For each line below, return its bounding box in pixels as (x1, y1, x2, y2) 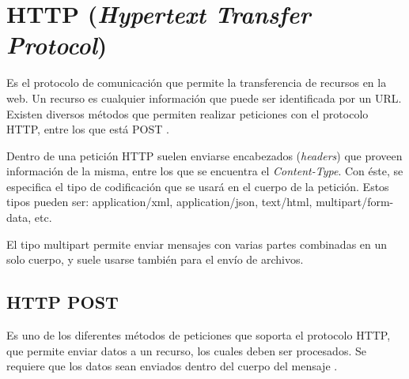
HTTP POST (6, 290, 119, 314)
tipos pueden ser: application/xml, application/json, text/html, (6, 193, 312, 210)
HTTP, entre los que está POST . (6, 121, 169, 137)
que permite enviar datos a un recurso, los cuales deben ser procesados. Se (6, 342, 366, 358)
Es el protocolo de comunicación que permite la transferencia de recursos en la (6, 74, 387, 91)
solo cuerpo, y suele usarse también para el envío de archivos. (6, 251, 304, 268)
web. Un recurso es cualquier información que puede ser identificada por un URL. (6, 89, 402, 106)
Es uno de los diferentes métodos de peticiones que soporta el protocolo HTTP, (6, 327, 391, 343)
